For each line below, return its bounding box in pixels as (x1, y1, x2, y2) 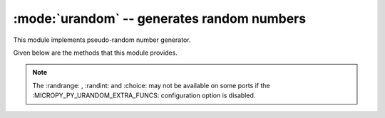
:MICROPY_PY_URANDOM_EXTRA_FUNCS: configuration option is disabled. (32, 91, 256, 100)
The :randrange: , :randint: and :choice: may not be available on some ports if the (32, 81, 270, 90)
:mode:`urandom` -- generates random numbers (13, 11, 307, 26)
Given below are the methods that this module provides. (13, 48, 178, 57)
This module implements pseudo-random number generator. (13, 36, 191, 44)
